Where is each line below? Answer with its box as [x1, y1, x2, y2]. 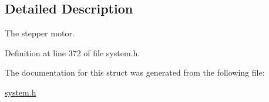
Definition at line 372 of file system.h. [5, 46, 140, 59]
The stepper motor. [5, 27, 75, 39]
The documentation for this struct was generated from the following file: [5, 66, 265, 79]
